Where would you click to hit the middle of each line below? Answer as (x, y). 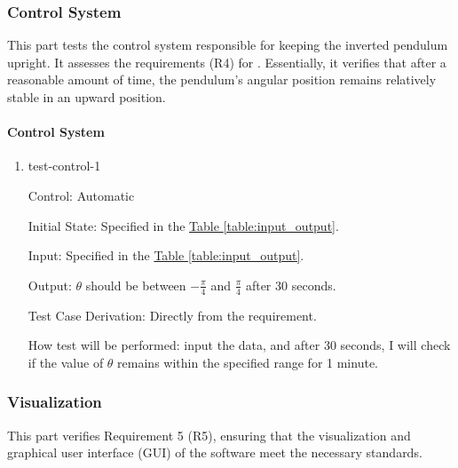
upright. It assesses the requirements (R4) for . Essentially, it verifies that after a (227, 62)
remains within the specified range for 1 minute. (248, 362)
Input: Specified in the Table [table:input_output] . (166, 255)
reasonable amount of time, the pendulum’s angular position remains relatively (222, 79)
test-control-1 (64, 166)
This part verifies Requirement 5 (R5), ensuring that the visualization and (209, 435)
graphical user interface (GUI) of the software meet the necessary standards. (215, 452)
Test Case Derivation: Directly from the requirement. (172, 315)
